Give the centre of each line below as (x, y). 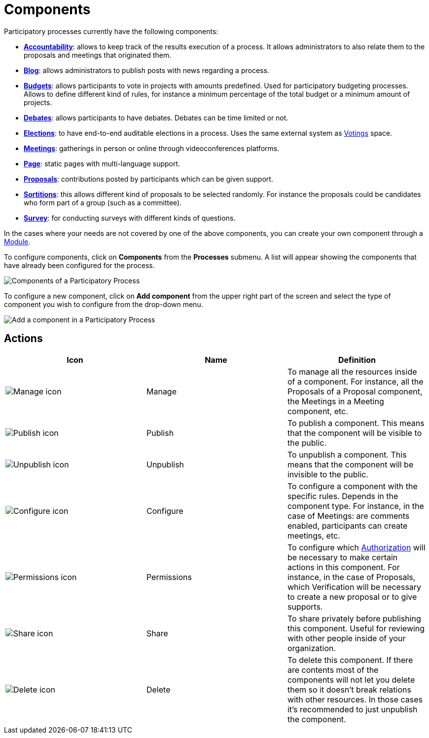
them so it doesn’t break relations (349, 689)
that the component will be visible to (355, 433)
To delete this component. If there (350, 660)
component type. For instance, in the (356, 506)
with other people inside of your (346, 638)
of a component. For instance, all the (355, 381)
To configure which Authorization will (356, 547)
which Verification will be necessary (354, 587)
